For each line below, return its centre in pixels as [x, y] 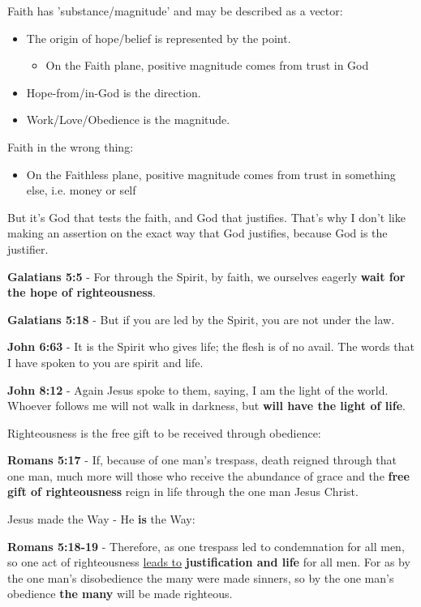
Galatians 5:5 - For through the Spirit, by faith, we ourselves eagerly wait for [206, 276]
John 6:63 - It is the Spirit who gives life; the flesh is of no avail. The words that [211, 346]
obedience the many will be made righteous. [120, 594]
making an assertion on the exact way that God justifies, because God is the [198, 233]
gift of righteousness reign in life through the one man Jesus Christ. [183, 492]
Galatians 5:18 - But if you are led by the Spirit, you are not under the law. [201, 319]
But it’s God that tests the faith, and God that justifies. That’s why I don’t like [206, 217]
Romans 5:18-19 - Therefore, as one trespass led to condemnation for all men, [206, 546]
